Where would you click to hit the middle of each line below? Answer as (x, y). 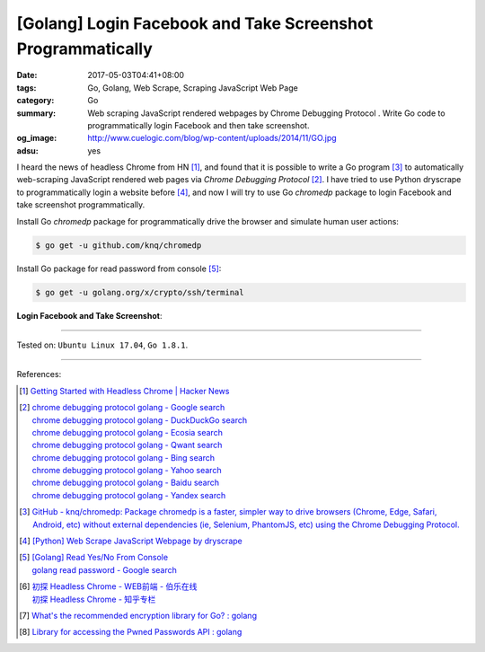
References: (39, 374)
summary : (36, 113)
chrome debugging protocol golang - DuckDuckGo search (139, 420)
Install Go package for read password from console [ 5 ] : (119, 269)
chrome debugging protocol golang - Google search (128, 408)
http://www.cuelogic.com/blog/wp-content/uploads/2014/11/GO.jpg (212, 138)
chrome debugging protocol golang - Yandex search (129, 495)
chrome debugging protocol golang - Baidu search (126, 483)
